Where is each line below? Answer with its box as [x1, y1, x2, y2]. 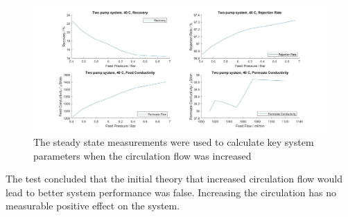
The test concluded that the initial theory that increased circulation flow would [6, 171, 343, 186]
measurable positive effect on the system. [6, 198, 180, 213]
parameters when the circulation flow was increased [33, 148, 252, 162]
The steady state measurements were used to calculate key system [33, 135, 314, 149]
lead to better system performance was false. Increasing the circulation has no [6, 185, 337, 199]
